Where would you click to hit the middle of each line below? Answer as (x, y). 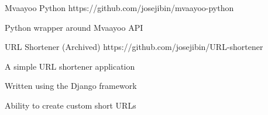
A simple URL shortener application (70, 66)
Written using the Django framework (71, 86)
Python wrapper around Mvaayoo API (74, 27)
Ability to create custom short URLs (71, 105)
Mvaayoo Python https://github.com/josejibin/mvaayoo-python (119, 8)
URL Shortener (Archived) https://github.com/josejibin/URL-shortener (134, 47)
